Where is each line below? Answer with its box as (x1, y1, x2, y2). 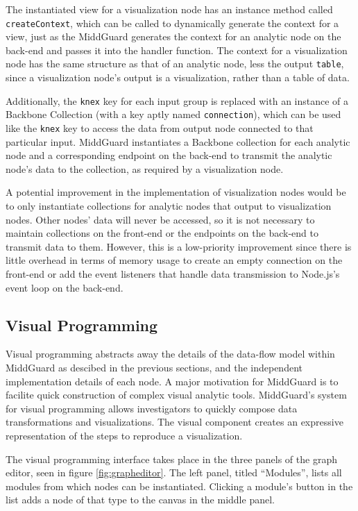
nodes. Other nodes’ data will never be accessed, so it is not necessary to (6, 212, 315, 226)
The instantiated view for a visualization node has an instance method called (6, 2, 333, 16)
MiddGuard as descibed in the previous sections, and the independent (6, 360, 302, 374)
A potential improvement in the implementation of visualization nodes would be (6, 185, 346, 199)
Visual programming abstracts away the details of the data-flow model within (6, 346, 335, 361)
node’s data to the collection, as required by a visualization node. (6, 161, 284, 176)
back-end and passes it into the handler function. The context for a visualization (6, 42, 348, 57)
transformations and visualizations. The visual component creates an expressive (6, 414, 343, 429)
